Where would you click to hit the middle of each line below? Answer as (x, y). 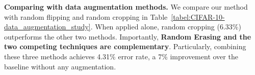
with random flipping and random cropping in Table (86, 16)
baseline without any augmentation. (60, 66)
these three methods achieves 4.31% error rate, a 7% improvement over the (121, 56)
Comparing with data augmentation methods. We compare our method (126, 7)
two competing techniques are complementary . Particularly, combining (125, 46)
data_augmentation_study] (47, 27)
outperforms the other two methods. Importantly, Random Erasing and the (128, 36)
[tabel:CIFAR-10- (198, 16)
